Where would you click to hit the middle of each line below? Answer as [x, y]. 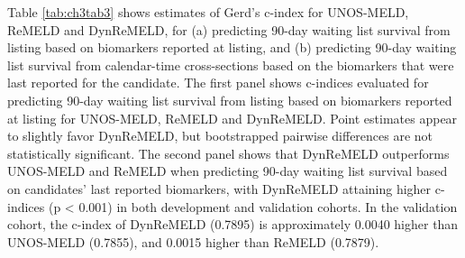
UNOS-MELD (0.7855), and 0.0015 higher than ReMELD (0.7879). [193, 241]
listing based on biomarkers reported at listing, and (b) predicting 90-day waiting [232, 47]
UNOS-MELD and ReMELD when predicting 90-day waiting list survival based [228, 171]
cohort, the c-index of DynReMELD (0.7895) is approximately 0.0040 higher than [233, 224]
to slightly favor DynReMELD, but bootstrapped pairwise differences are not [220, 136]
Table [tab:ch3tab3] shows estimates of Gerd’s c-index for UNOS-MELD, [208, 12]
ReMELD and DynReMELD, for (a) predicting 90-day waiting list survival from [229, 29]
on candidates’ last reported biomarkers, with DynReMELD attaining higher [219, 188]
